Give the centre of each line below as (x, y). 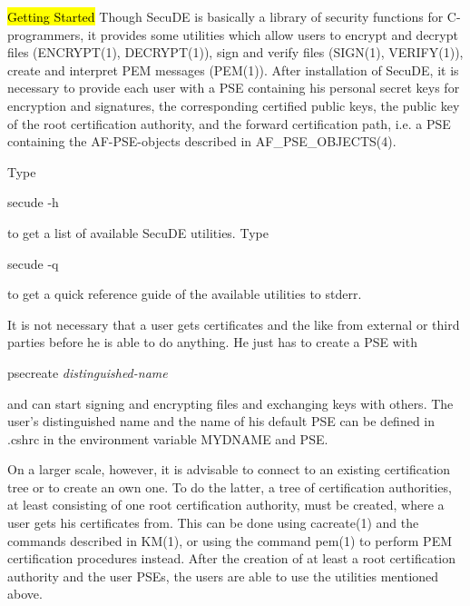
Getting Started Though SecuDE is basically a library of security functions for (225, 16)
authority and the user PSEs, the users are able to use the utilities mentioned (223, 576)
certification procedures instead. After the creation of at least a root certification (232, 558)
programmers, (46, 34)
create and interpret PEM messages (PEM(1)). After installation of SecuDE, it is (233, 70)
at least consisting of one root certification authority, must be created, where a (226, 505)
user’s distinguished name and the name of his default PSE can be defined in (221, 421)
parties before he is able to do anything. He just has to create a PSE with (212, 342)
